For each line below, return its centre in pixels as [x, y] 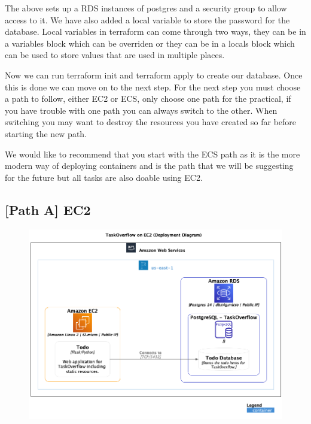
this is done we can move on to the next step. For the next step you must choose [153, 87]
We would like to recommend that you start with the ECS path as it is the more [153, 154]
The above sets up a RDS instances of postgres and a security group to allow [146, 8]
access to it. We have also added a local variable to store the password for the [147, 19]
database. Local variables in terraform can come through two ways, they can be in [155, 31]
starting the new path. [46, 133]
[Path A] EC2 [48, 209]
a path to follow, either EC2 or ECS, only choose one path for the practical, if [148, 99]
